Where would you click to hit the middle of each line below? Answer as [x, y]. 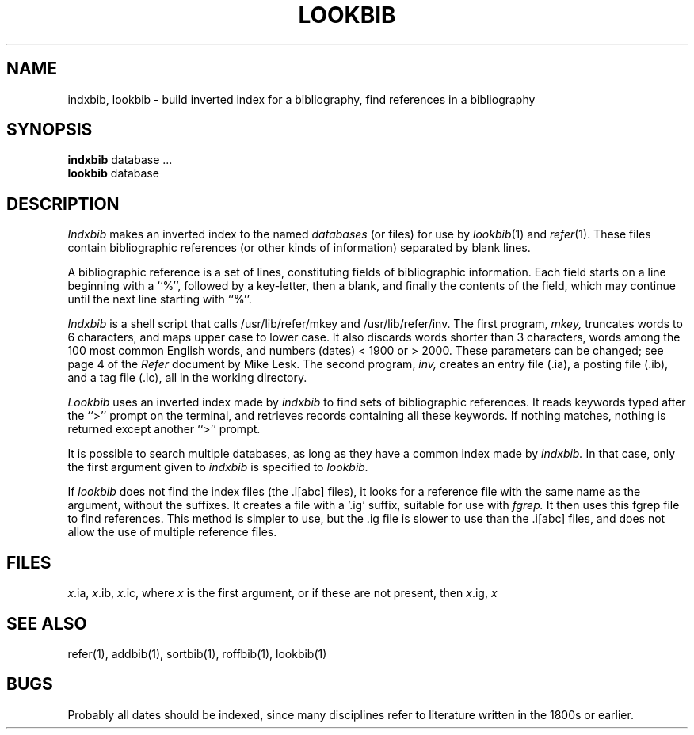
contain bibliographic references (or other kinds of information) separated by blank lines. [299, 248]
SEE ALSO [47, 623]
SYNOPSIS [50, 130]
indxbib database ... [120, 160]
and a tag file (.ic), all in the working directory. [187, 378]
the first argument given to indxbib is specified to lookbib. [218, 467]
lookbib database [113, 173]
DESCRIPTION [63, 204]
